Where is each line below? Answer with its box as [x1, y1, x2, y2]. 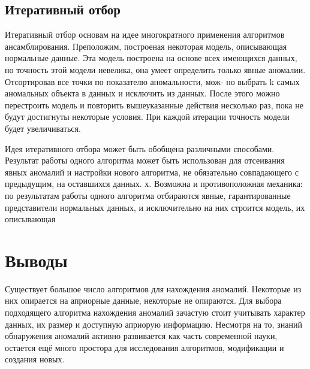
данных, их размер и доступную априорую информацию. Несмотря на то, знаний [5, 317, 302, 330]
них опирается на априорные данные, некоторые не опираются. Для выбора [5, 294, 282, 307]
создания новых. [5, 353, 65, 365]
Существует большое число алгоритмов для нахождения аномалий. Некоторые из [5, 282, 302, 295]
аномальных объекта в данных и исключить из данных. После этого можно [5, 87, 280, 99]
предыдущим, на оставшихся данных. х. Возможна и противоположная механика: [5, 177, 303, 190]
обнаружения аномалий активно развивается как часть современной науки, [5, 329, 278, 342]
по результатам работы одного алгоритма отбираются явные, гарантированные [5, 189, 291, 201]
